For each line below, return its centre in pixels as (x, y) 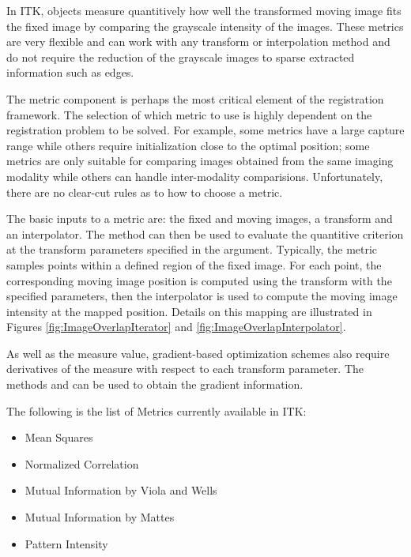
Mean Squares (59, 437)
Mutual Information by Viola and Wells (121, 490)
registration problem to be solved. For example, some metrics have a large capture (205, 130)
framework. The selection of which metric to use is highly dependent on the (189, 114)
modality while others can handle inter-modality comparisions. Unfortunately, (195, 176)
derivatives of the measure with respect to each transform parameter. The (185, 369)
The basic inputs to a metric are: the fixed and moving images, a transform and (200, 218)
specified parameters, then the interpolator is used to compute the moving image (202, 296)
